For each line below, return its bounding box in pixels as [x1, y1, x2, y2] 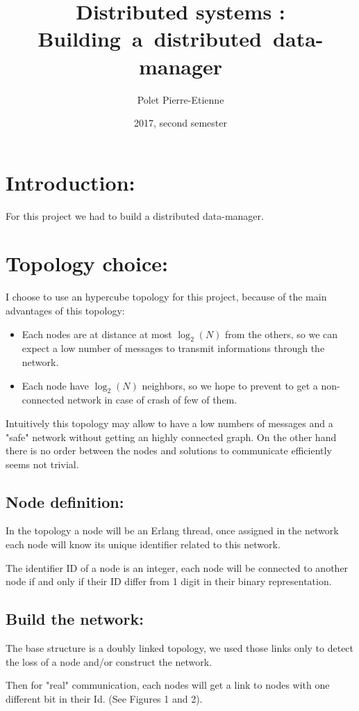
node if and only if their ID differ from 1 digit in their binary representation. [6, 574, 332, 589]
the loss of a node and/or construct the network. [6, 654, 212, 669]
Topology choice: [6, 249, 168, 278]
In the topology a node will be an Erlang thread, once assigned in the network [6, 523, 339, 538]
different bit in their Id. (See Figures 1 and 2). [6, 691, 203, 705]
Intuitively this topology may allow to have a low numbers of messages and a [6, 415, 333, 430]
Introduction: [6, 168, 135, 196]
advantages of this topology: [6, 303, 125, 317]
